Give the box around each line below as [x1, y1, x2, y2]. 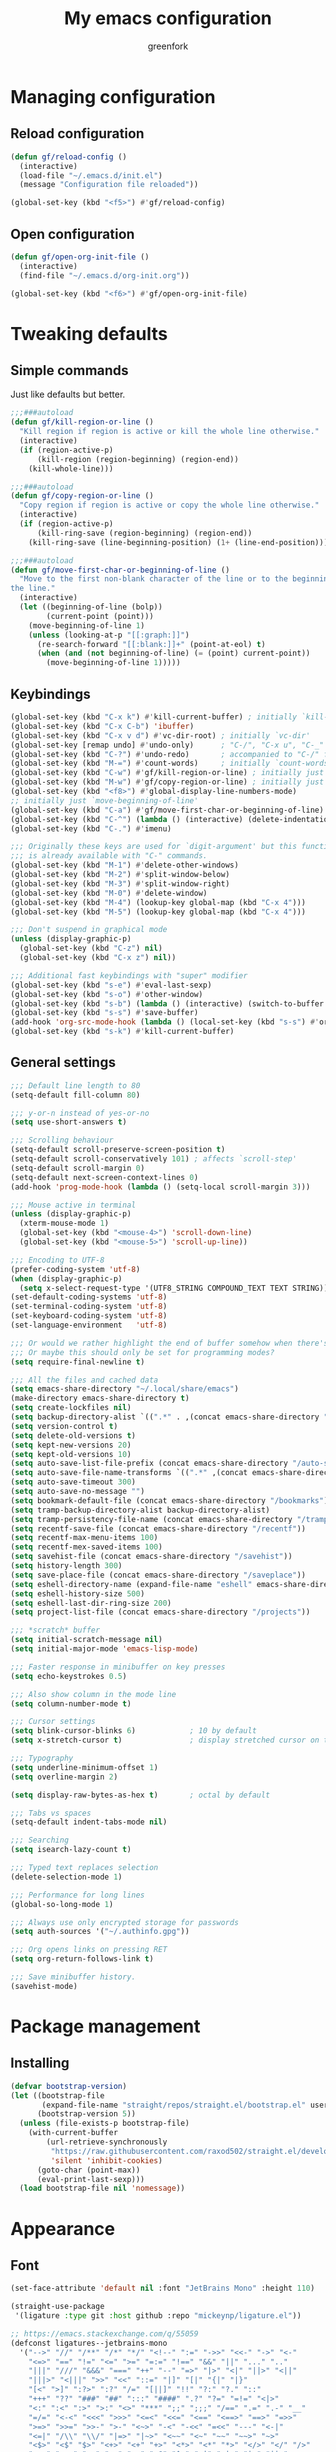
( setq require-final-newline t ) [10, 1357, 145, 1367]
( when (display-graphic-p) [10, 1273, 123, 1284]
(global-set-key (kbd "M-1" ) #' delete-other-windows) [10, 860, 240, 871]
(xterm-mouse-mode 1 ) [19, 1218, 110, 1229]
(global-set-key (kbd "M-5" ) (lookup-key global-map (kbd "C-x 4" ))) [10, 907, 307, 917]
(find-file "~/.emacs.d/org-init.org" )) [19, 270, 190, 281]
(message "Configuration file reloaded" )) [19, 180, 199, 190]
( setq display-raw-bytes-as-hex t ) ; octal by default [10, 1790, 271, 1800]
